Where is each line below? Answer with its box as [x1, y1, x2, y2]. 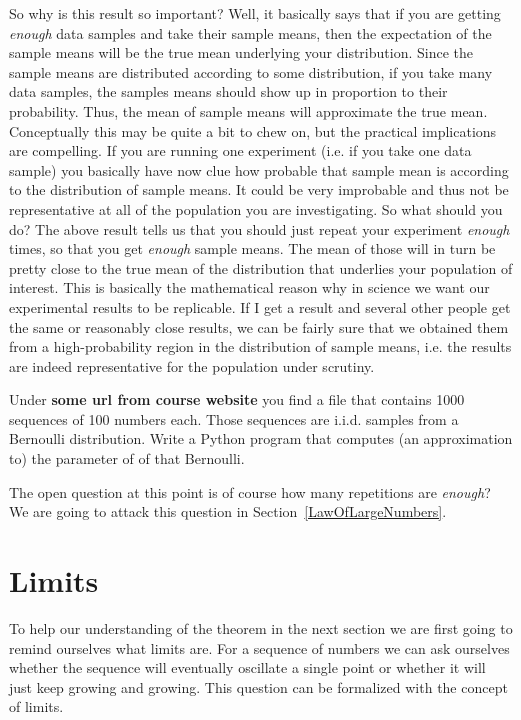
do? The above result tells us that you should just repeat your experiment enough [9, 218, 510, 239]
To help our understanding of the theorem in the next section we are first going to [9, 617, 513, 638]
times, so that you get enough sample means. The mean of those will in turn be [9, 238, 496, 259]
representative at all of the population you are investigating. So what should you [9, 198, 503, 219]
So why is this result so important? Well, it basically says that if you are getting [9, 3, 501, 23]
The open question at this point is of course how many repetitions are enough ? [9, 481, 491, 502]
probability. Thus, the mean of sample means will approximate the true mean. [9, 100, 488, 121]
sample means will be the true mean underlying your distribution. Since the [9, 42, 473, 63]
